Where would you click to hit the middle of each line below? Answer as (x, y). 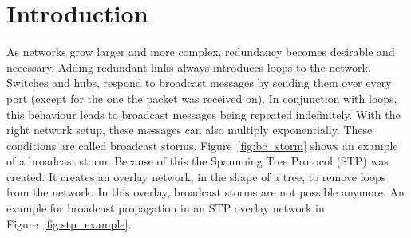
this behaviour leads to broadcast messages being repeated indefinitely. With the (204, 114)
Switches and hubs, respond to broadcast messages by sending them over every (199, 83)
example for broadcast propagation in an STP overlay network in (166, 208)
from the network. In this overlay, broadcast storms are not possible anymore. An (205, 192)
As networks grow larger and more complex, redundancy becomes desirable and (201, 52)
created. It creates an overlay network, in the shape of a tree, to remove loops (196, 176)
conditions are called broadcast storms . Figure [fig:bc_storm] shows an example (202, 145)
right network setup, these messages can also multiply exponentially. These (190, 130)
